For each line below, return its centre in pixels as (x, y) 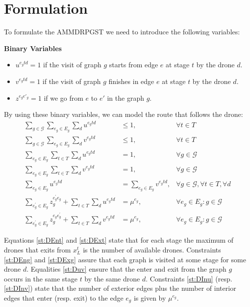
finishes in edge (131, 81)
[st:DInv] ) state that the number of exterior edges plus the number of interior (120, 288)
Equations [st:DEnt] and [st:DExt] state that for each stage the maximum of (119, 240)
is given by (150, 297)
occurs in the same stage (41, 278)
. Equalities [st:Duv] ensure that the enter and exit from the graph (126, 269)
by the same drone (112, 278)
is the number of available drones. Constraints (152, 249)
